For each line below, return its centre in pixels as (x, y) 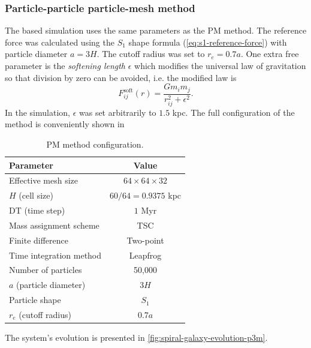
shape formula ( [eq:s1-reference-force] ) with (208, 42)
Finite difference (39, 240)
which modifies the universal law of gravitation (220, 65)
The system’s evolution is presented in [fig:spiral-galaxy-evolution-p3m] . (136, 337)
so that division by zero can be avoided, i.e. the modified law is (121, 77)
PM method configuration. (95, 144)
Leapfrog (145, 255)
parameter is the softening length (65, 65)
